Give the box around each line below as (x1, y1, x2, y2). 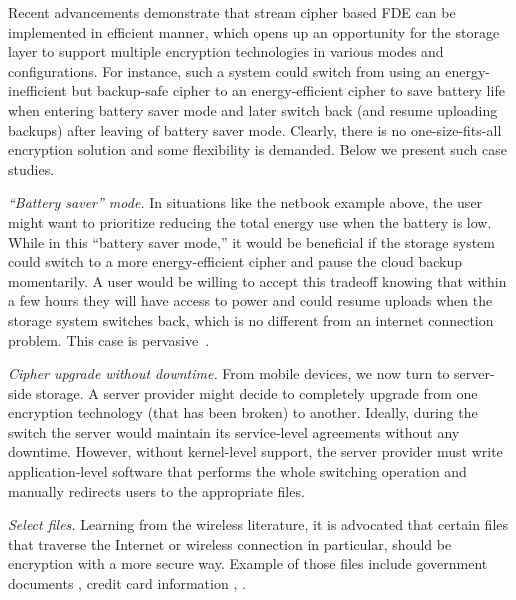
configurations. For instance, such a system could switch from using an (8, 60, 441, 81)
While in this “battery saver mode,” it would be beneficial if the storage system (8, 231, 495, 252)
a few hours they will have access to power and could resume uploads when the (8, 290, 493, 311)
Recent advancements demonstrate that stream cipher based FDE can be (8, 2, 456, 22)
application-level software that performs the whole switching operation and (8, 461, 467, 482)
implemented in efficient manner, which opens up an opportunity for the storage (8, 21, 500, 42)
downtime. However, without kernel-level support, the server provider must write (8, 441, 503, 462)
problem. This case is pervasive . (8, 329, 210, 350)
